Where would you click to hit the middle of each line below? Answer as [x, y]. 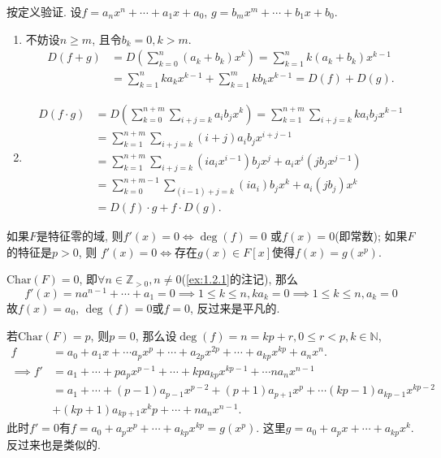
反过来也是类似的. [54, 444]
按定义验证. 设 [44, 11]
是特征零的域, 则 [80, 236]
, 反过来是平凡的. [235, 308]
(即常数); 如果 [371, 236]
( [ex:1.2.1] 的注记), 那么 [240, 279]
